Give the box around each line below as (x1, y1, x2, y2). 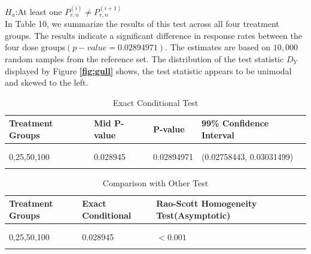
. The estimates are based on (165, 41, 271, 53)
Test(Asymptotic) (156, 208, 231, 221)
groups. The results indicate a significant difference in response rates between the (5, 29, 302, 41)
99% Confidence (201, 117, 269, 129)
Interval (201, 128, 234, 141)
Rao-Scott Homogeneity (156, 197, 257, 210)
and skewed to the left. (5, 76, 89, 89)
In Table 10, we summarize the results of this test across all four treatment (5, 17, 279, 30)
